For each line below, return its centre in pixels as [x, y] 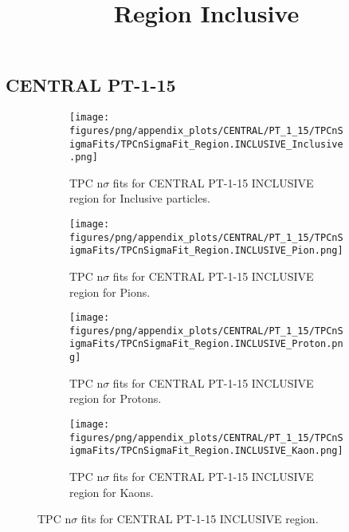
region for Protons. [116, 398]
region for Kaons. [112, 492]
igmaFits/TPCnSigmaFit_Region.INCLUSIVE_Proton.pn [206, 344]
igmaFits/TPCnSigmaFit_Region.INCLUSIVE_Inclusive [206, 144]
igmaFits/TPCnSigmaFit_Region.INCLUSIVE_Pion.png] [206, 251]
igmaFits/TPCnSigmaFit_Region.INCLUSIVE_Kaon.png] [206, 451]
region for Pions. [110, 292]
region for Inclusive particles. [140, 198]
